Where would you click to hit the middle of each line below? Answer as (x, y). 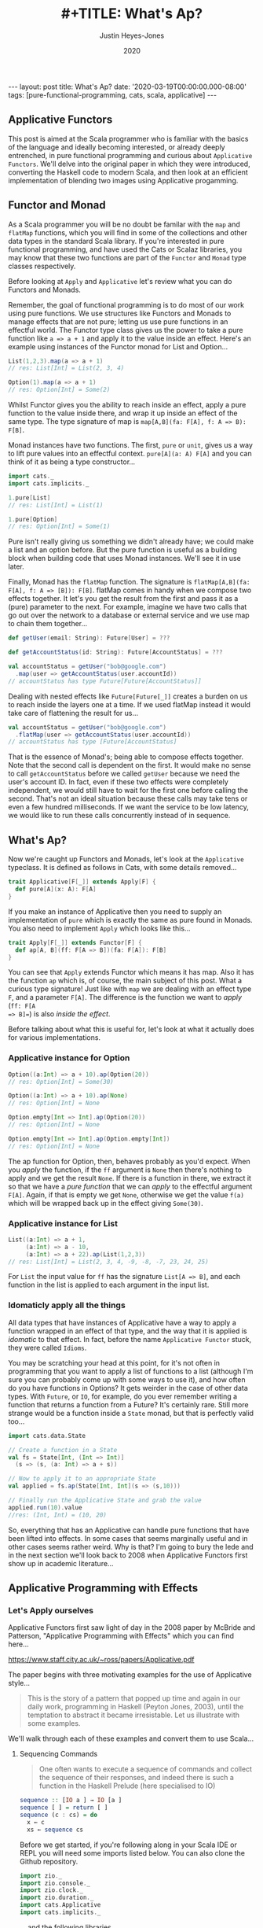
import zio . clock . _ (51, 1890)
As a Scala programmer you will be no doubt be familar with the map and (124, 224)
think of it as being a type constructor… (72, 462)
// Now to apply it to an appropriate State (82, 1479)
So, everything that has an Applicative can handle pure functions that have (129, 1530)
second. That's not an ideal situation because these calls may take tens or (128, 798)
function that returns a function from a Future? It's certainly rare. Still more (128, 1404)
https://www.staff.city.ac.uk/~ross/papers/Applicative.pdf (101, 1660)
